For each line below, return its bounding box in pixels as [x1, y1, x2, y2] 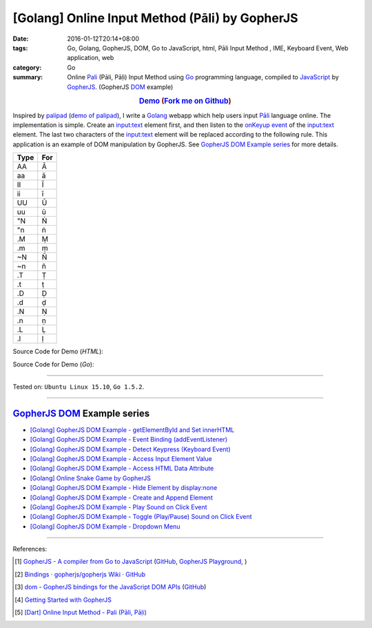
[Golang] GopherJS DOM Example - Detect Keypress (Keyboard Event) [30, 445, 231, 453]
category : [12, 63, 42, 72]
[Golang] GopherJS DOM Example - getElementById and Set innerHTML [30, 425, 235, 434]
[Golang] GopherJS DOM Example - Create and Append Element [30, 493, 213, 502]
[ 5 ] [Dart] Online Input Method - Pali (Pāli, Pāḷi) [14, 608, 147, 617]
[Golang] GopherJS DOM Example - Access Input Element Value [30, 454, 213, 462]
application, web [67, 54, 114, 62]
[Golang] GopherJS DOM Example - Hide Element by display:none [30, 484, 218, 492]
